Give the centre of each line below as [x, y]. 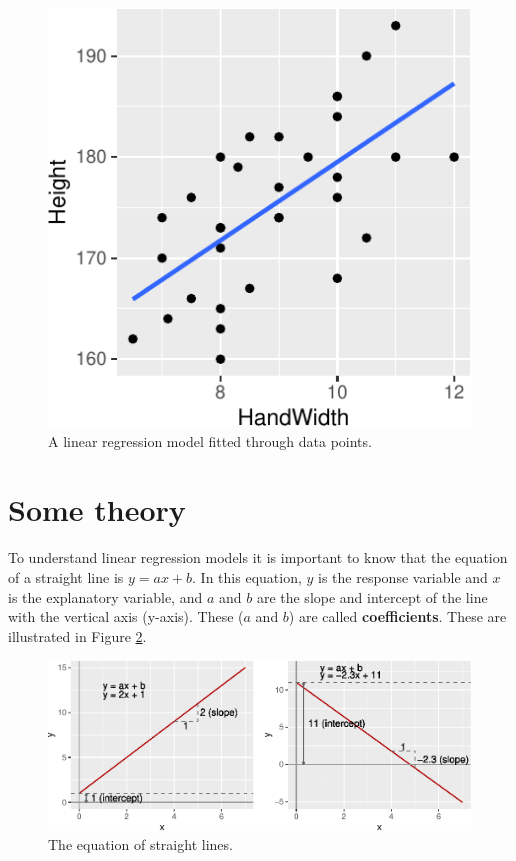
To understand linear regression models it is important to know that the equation [258, 557]
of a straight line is [66, 576]
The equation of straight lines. [140, 844]
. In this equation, [247, 576]
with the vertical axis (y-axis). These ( [126, 616]
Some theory [97, 509]
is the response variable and [403, 576]
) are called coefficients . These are [397, 616]
